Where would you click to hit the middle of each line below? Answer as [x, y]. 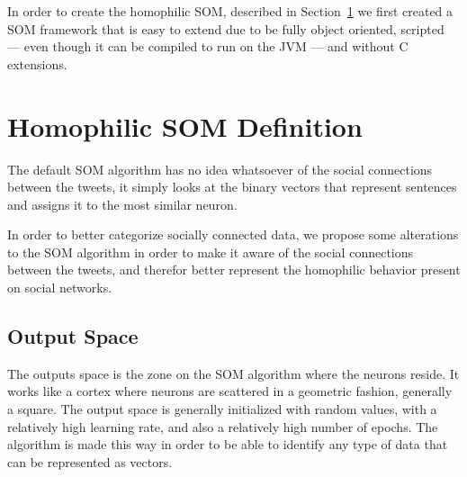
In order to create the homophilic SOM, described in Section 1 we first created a [230, 11]
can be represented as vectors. [90, 461]
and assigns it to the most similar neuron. [122, 204]
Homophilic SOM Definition [185, 126]
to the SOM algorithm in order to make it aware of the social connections [211, 252]
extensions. [37, 63]
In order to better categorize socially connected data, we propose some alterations [233, 234]
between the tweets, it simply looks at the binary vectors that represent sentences [232, 187]
